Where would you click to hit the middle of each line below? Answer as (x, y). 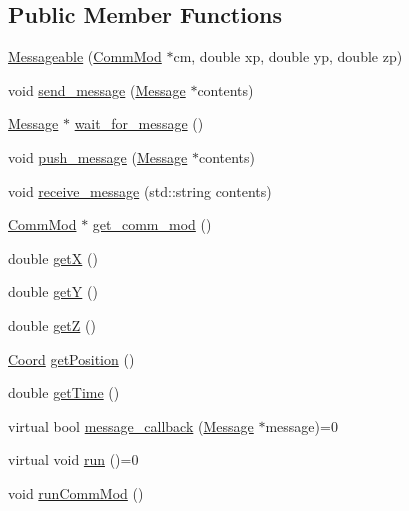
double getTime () (64, 392)
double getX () (53, 257)
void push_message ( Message (98, 156)
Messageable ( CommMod (85, 56)
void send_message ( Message (97, 89)
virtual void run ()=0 (73, 459)
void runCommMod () (76, 492)
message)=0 (301, 425)
